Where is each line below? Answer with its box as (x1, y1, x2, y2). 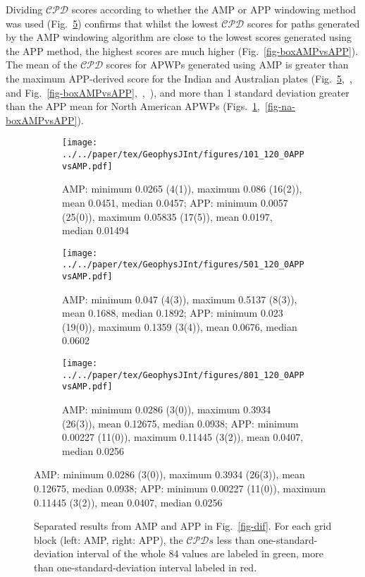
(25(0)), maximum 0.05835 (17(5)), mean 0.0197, (62, 209, 273, 224)
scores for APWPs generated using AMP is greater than (106, 57, 349, 72)
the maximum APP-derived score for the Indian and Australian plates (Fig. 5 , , (6, 71, 352, 85)
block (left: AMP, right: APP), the (34, 532, 183, 547)
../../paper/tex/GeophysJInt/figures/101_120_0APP (62, 150, 304, 159)
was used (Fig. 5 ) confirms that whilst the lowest (6, 16, 218, 30)
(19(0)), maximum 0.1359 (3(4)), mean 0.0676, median (62, 319, 297, 334)
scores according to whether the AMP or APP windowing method (71, 2, 357, 16)
